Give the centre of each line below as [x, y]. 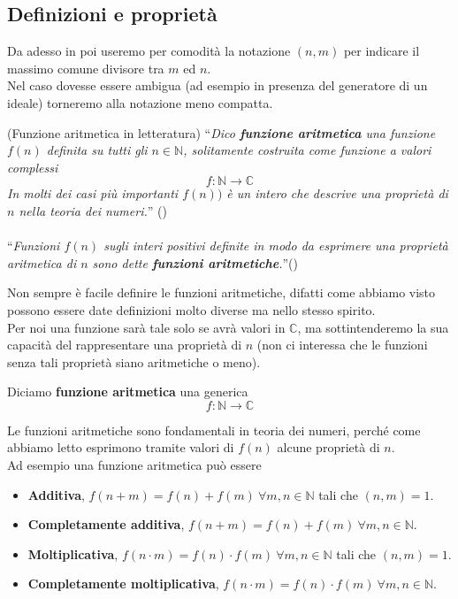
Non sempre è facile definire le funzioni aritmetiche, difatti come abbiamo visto [221, 292]
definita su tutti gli [97, 150]
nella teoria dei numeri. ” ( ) [93, 210]
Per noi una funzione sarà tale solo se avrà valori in [146, 327]
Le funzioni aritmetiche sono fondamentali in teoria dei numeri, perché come [214, 430]
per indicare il [382, 51]
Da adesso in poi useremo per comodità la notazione [149, 51]
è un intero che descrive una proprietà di [337, 193]
